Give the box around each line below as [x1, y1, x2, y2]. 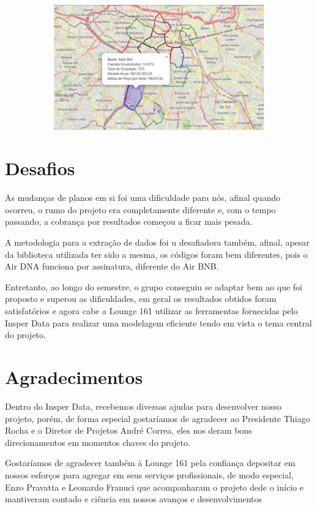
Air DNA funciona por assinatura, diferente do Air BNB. [5, 260, 219, 273]
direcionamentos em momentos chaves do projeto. [5, 435, 190, 448]
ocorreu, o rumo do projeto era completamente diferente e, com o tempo [5, 203, 276, 216]
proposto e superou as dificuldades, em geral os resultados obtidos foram [5, 292, 277, 305]
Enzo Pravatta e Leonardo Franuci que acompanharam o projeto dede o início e [5, 480, 304, 493]
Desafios [5, 156, 75, 181]
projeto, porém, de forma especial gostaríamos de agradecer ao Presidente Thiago [5, 412, 310, 424]
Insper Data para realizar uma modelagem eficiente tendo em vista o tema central [5, 316, 312, 329]
